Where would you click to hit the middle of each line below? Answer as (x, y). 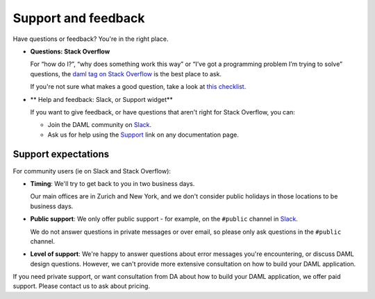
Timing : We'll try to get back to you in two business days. (112, 183)
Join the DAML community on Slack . (100, 125)
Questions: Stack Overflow (70, 51)
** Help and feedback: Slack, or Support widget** (102, 99)
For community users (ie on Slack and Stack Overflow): (92, 171)
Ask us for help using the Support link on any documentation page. (143, 135)
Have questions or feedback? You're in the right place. (91, 39)
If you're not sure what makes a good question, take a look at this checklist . (138, 87)
